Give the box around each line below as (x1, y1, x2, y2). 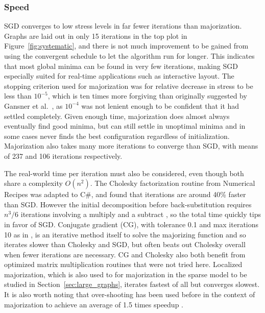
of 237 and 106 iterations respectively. (4, 150, 123, 161)
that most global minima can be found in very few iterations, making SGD (4, 60, 238, 71)
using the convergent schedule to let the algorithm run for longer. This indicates (4, 51, 255, 61)
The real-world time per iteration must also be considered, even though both (4, 167, 244, 178)
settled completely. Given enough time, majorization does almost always (4, 110, 230, 121)
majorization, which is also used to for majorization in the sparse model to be (4, 269, 247, 279)
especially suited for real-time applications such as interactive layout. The (4, 70, 234, 81)
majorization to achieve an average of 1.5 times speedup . (4, 299, 183, 309)
